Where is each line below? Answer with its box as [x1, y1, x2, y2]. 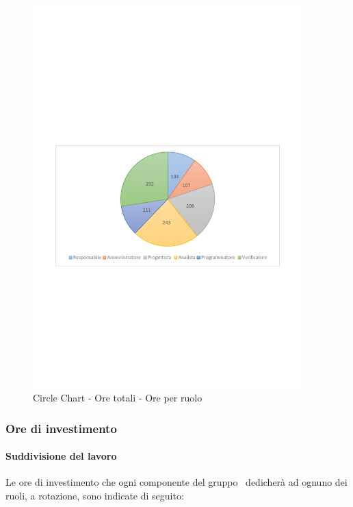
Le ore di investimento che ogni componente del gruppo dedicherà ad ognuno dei [5, 475, 348, 489]
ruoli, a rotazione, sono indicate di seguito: [5, 488, 184, 502]
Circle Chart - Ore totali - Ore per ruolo [33, 391, 202, 405]
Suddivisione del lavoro [5, 449, 117, 463]
